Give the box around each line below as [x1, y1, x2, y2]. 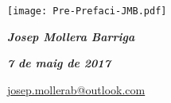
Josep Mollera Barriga [7, 28, 135, 44]
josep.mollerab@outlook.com [7, 81, 146, 97]
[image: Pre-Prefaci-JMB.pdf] [7, 6, 167, 17]
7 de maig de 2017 [7, 55, 111, 71]
